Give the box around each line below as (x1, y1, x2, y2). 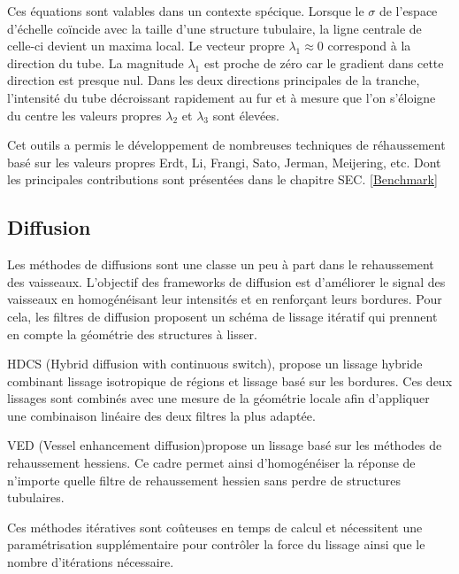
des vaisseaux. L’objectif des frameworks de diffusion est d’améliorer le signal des (7, 272, 446, 291)
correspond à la (327, 36, 411, 55)
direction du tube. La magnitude (7, 53, 184, 72)
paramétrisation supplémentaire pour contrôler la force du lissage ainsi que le (7, 535, 425, 554)
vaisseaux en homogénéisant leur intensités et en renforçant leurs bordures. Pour (7, 290, 442, 308)
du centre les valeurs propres (7, 105, 162, 124)
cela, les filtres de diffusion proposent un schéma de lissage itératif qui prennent (7, 306, 438, 325)
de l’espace (379, 2, 438, 19)
